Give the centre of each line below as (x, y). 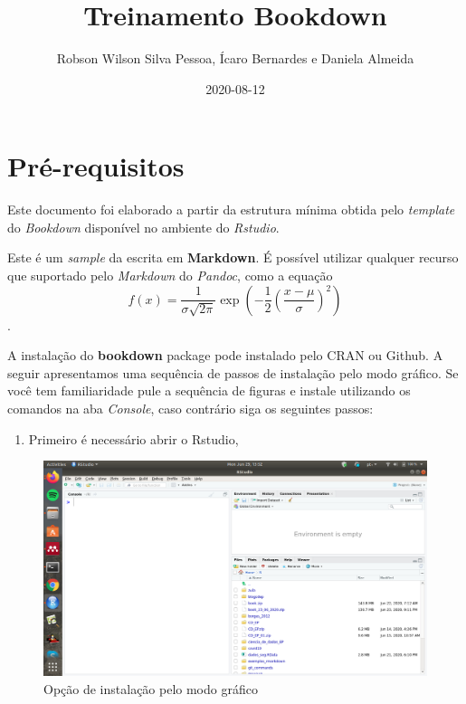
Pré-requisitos (96, 166)
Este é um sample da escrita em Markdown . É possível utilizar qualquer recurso (233, 257)
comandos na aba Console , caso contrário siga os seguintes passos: (190, 408)
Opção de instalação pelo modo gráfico (151, 688)
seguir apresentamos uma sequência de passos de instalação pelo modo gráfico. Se (233, 372)
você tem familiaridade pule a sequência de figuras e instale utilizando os (209, 390)
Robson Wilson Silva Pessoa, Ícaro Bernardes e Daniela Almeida (235, 58)
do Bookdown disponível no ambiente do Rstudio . (143, 227)
